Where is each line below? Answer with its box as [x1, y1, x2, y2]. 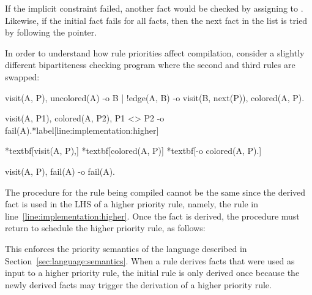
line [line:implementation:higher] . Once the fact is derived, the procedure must [5, 209, 300, 222]
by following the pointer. [5, 26, 97, 39]
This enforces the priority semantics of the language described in [5, 242, 247, 255]
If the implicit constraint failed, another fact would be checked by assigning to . [5, 2, 303, 14]
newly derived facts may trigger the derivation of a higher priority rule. [5, 278, 272, 291]
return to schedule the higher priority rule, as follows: [5, 221, 206, 234]
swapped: [5, 70, 40, 83]
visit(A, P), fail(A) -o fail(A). [5, 164, 115, 177]
